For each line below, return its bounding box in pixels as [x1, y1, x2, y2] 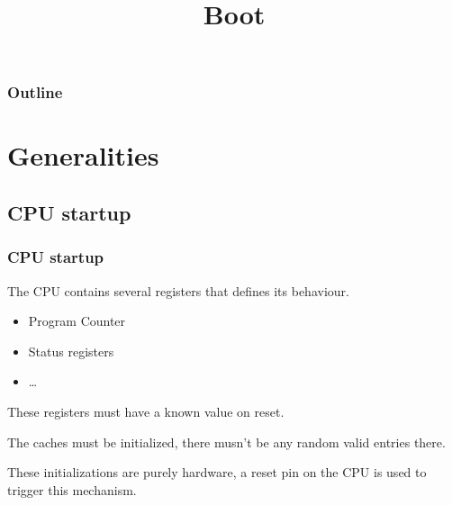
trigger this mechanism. [7, 480, 137, 499]
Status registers [28, 341, 114, 360]
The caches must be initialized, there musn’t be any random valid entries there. [7, 432, 446, 451]
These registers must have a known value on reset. [7, 402, 285, 421]
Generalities [7, 137, 159, 174]
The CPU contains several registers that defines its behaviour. [7, 281, 349, 300]
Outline [7, 81, 63, 104]
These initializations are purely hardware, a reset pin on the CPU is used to [7, 463, 427, 482]
